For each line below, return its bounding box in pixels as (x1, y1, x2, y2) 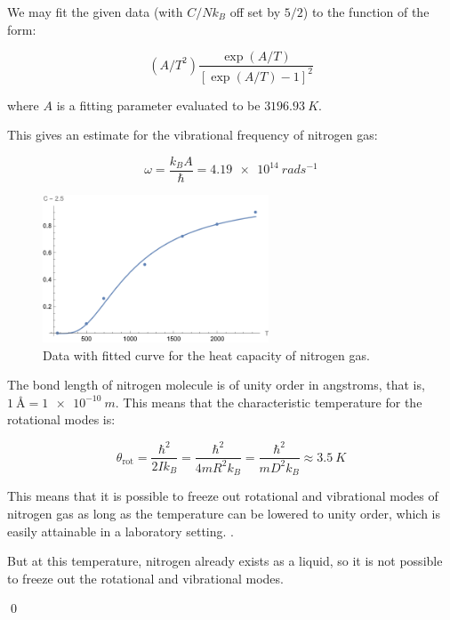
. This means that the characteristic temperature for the (115, 392, 422, 411)
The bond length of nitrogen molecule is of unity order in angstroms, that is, (7, 375, 425, 394)
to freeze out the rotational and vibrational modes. (7, 568, 284, 587)
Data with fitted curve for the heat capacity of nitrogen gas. (43, 345, 370, 364)
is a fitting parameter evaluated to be (56, 95, 261, 114)
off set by (229, 3, 281, 20)
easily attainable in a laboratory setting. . (7, 521, 234, 540)
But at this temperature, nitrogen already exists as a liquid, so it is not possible (7, 552, 443, 570)
